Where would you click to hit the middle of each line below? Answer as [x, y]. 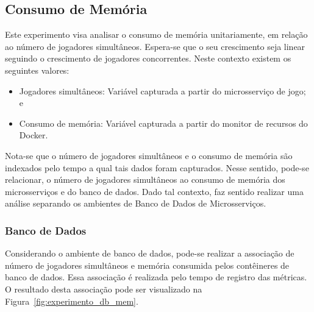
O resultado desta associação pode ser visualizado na [104, 289]
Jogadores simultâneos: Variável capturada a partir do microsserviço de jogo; [162, 90]
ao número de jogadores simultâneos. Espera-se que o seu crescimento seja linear [155, 46]
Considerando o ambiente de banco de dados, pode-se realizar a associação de [150, 253]
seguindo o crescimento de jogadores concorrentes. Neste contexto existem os [148, 58]
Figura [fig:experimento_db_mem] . [72, 301]
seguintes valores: [37, 70]
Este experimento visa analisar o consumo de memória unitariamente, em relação [156, 34]
